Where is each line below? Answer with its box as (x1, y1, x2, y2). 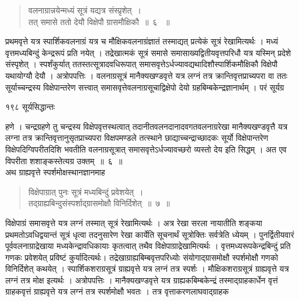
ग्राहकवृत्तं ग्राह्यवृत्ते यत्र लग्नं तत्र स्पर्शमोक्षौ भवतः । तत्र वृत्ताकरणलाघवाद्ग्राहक (5, 285, 229, 297)
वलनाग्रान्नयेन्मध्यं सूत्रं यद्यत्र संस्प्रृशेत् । (28, 4, 141, 16)
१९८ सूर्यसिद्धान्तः (5, 101, 55, 113)
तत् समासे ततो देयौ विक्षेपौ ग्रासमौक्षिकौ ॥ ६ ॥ (28, 15, 170, 27)
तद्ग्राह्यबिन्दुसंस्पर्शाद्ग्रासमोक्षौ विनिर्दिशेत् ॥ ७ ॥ (28, 197, 170, 209)
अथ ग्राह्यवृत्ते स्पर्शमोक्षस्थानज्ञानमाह (5, 166, 105, 178)
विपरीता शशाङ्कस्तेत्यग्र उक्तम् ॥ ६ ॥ (5, 154, 123, 167)
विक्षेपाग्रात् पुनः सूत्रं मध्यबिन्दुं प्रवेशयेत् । (28, 185, 144, 198)
